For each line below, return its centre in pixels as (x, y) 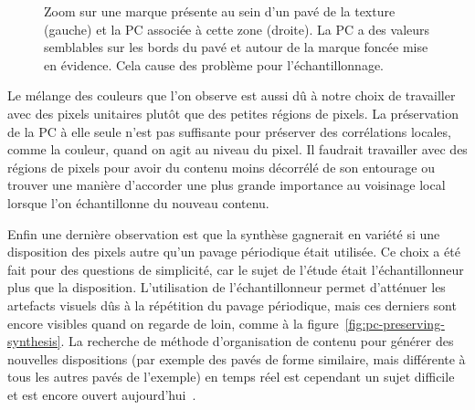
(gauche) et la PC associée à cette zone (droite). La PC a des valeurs (237, 29)
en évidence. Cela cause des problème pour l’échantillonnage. (214, 64)
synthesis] (34, 341)
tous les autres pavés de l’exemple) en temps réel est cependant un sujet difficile (231, 377)
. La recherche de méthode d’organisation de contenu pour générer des (257, 341)
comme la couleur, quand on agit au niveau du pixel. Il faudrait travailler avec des (237, 149)
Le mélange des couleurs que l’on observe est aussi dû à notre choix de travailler (232, 95)
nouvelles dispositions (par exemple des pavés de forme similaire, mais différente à (237, 358)
